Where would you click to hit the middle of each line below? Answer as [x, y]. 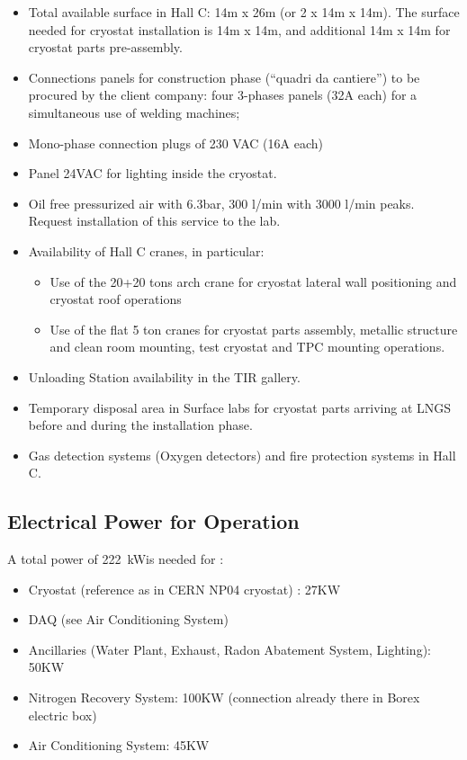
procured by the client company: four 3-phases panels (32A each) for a [223, 95]
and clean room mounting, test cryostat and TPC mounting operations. [247, 347]
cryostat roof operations [116, 299]
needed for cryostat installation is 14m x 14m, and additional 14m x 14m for [239, 29]
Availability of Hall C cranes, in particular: [146, 250]
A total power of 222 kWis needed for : [116, 559]
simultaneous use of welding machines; [134, 112]
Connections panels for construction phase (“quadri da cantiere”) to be [224, 77]
